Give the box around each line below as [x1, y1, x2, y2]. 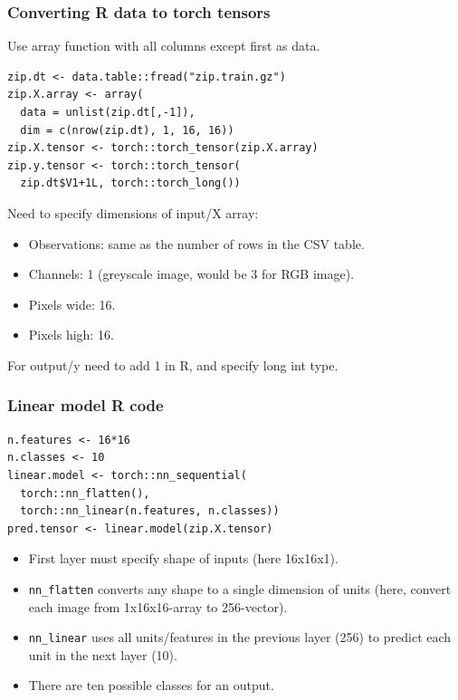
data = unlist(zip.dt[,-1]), [20, 106, 196, 119]
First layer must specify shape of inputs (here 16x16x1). [28, 549, 339, 568]
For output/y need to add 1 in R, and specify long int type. [7, 355, 339, 374]
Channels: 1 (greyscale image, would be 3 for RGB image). [28, 264, 355, 283]
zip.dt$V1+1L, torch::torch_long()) [20, 177, 241, 190]
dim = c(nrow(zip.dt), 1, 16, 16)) [20, 123, 234, 137]
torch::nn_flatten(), [20, 486, 150, 500]
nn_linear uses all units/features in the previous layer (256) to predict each [28, 628, 452, 647]
